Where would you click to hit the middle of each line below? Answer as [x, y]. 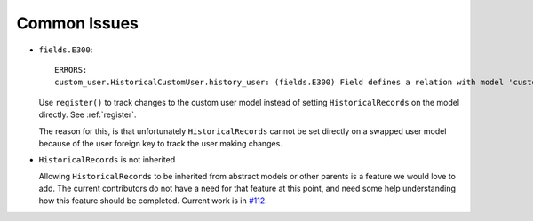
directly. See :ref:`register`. [88, 114]
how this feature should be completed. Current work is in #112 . [153, 201]
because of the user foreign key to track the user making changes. [161, 143]
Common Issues [78, 23]
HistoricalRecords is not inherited [107, 160]
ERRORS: [71, 70]
